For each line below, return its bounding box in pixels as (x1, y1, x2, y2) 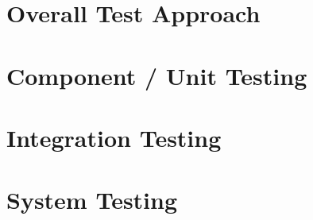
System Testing (6, 183, 178, 216)
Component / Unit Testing (6, 59, 307, 91)
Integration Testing (6, 121, 222, 153)
